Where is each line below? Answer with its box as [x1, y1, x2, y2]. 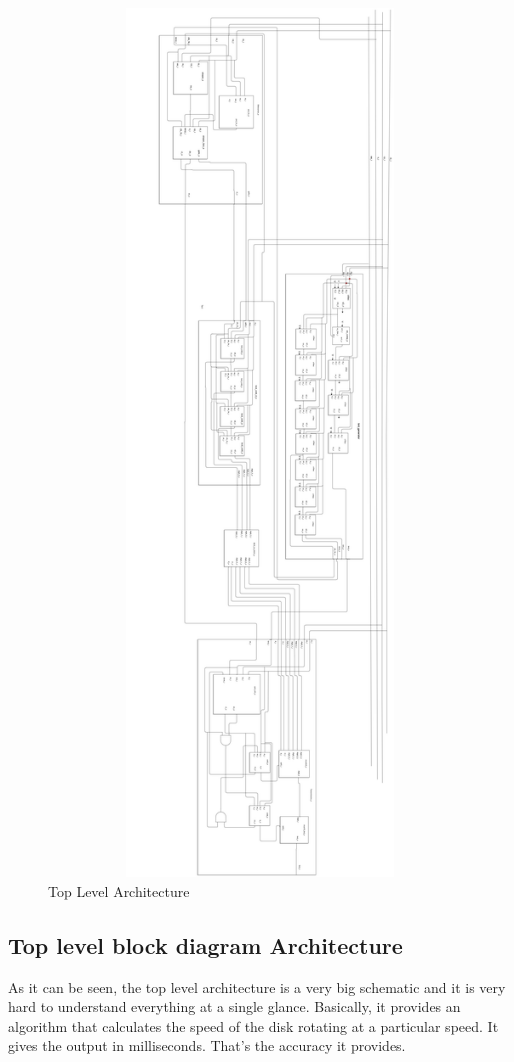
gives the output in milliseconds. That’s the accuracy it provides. [8, 1035, 406, 1056]
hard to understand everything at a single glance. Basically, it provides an [8, 996, 461, 1017]
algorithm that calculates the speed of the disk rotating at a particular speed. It [8, 1015, 499, 1036]
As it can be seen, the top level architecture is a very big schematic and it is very [8, 976, 506, 997]
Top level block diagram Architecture [8, 929, 403, 960]
